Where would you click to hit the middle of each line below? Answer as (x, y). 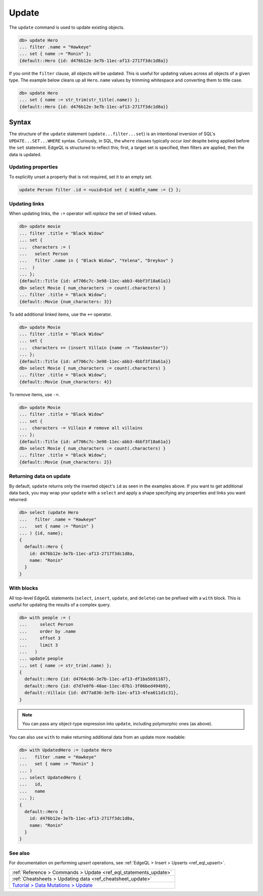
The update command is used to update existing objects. (67, 27)
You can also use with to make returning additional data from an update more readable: (97, 737)
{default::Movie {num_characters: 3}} (66, 302)
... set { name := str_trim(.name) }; (66, 665)
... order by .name (48, 631)
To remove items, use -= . (34, 394)
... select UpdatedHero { (50, 777)
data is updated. (25, 154)
